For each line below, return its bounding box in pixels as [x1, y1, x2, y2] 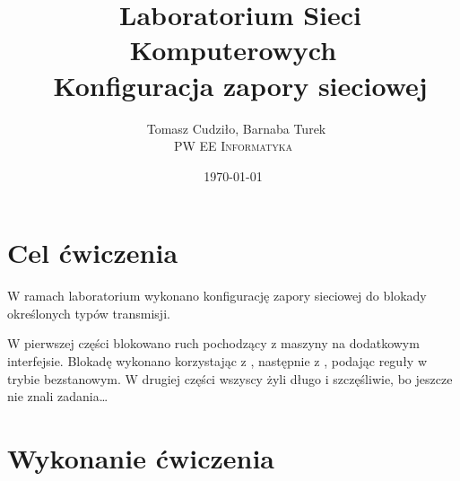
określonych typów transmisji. [7, 303, 170, 322]
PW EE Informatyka [173, 136, 293, 155]
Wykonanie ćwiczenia [7, 439, 275, 476]
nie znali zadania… [7, 387, 108, 406]
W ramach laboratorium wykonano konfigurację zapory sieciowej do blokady [7, 286, 427, 305]
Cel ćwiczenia [7, 234, 178, 271]
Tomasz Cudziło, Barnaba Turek [146, 118, 326, 137]
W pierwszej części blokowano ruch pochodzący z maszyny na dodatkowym [7, 334, 420, 353]
